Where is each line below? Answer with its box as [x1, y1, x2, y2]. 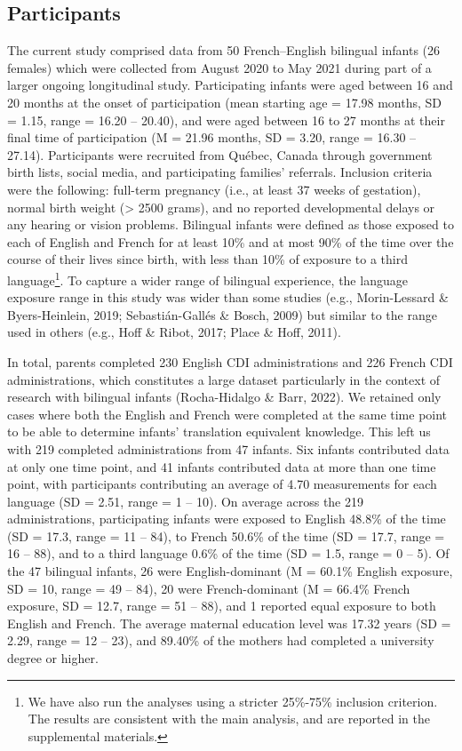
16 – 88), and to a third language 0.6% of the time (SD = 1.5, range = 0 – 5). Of [7, 544, 450, 563]
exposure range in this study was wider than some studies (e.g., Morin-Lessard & [7, 288, 449, 307]
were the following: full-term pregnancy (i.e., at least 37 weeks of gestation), [7, 180, 421, 198]
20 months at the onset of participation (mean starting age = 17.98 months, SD [7, 92, 442, 111]
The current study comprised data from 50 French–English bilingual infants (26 [7, 41, 441, 60]
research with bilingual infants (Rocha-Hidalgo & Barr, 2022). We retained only [7, 387, 442, 406]
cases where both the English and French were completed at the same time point [7, 404, 448, 423]
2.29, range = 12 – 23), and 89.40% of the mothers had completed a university [7, 631, 434, 650]
